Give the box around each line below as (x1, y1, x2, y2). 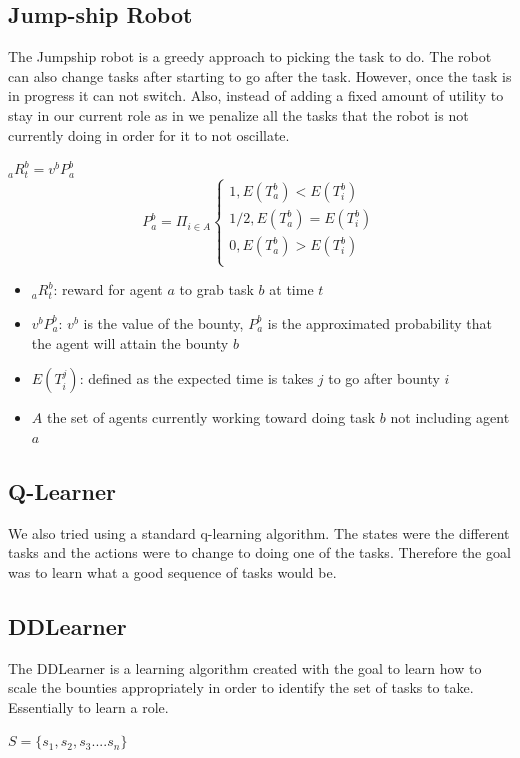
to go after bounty (328, 368, 440, 389)
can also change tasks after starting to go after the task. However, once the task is (8, 65, 512, 86)
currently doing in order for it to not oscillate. (8, 124, 290, 145)
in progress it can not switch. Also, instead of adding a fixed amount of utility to (8, 85, 504, 106)
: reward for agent (53, 279, 163, 300)
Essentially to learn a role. (8, 696, 169, 717)
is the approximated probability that (267, 312, 492, 333)
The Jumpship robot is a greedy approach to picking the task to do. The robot (8, 46, 492, 67)
